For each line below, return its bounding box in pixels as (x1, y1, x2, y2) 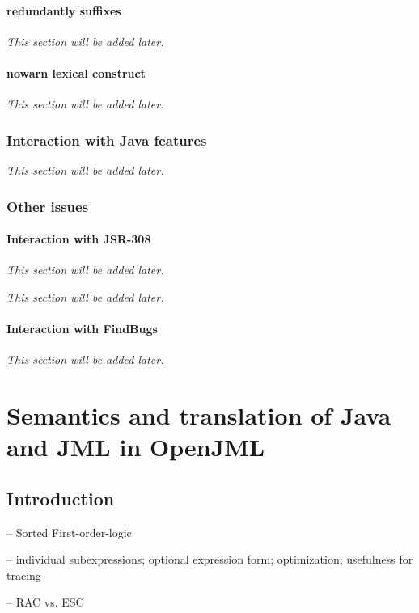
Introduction (6, 485, 115, 510)
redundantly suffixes (6, 2, 121, 19)
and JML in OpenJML (6, 430, 265, 463)
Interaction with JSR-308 (6, 230, 151, 247)
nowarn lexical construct (6, 64, 146, 81)
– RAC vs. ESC (6, 594, 84, 611)
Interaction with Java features (6, 129, 207, 150)
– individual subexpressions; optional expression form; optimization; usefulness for (6, 551, 413, 568)
